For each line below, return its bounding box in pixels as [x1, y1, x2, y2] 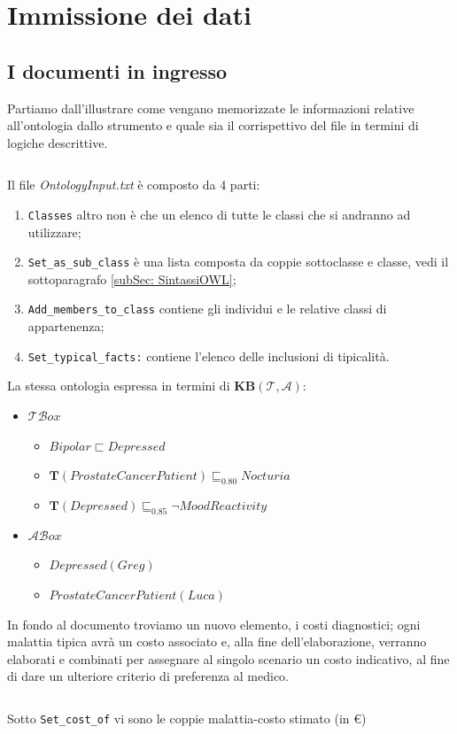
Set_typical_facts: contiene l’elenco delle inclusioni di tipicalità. [27, 346, 390, 365]
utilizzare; [27, 222, 81, 241]
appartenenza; [27, 317, 105, 336]
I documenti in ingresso [7, 57, 228, 84]
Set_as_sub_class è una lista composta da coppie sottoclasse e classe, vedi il [27, 252, 449, 271]
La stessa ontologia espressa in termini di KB [7, 376, 256, 395]
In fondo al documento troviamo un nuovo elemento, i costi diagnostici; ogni [7, 614, 421, 633]
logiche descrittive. [7, 133, 108, 151]
